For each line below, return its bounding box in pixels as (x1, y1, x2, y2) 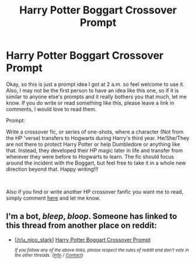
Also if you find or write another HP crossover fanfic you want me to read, (6, 188, 184, 195)
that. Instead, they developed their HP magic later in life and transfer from (6, 147, 183, 154)
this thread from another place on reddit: (6, 221, 157, 231)
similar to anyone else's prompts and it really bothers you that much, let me (6, 93, 187, 100)
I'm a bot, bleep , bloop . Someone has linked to (6, 211, 177, 221)
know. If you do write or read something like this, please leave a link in (6, 99, 175, 106)
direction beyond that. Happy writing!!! (6, 165, 99, 173)
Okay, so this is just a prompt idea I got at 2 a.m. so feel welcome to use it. (6, 80, 185, 88)
